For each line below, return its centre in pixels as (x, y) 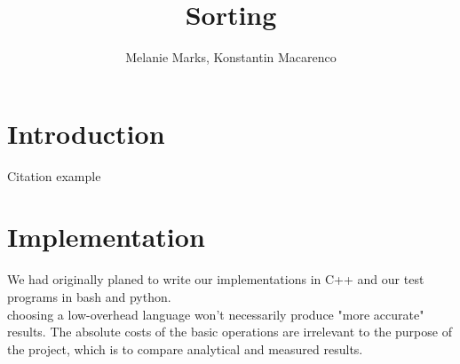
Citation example (54, 175)
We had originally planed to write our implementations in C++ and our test (216, 279)
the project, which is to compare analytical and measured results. (185, 348)
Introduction (86, 133)
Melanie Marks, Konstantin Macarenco (231, 57)
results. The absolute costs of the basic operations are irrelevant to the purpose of (230, 332)
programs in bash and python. (89, 296)
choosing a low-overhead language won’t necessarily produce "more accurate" (216, 314)
